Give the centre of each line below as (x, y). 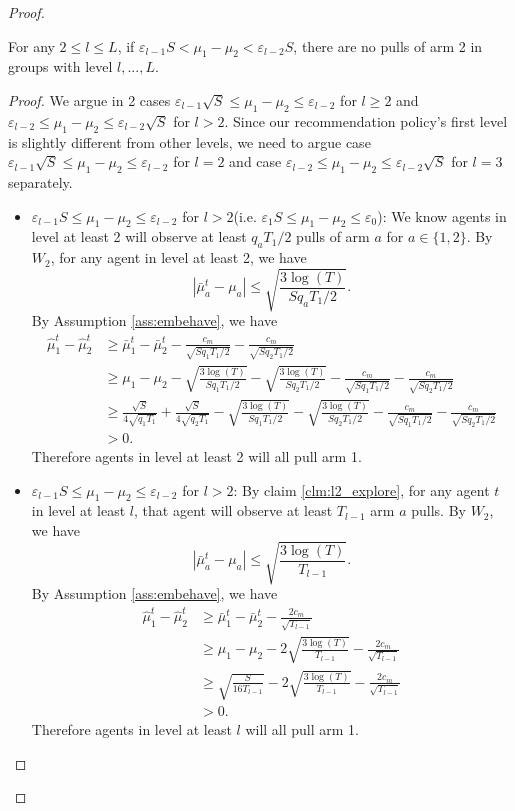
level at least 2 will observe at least (139, 236)
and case (255, 161)
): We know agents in (442, 215)
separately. (40, 181)
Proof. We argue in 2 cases (89, 99)
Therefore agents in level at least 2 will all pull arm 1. (196, 456)
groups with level (60, 66)
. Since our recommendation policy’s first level (366, 120)
